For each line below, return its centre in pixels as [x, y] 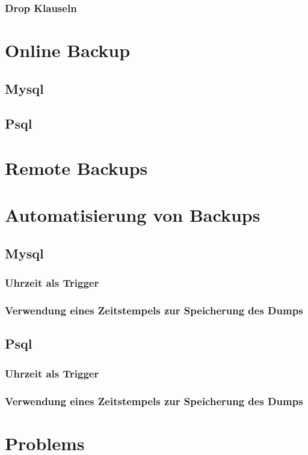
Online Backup [68, 50]
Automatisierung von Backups [133, 215]
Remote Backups [76, 167]
